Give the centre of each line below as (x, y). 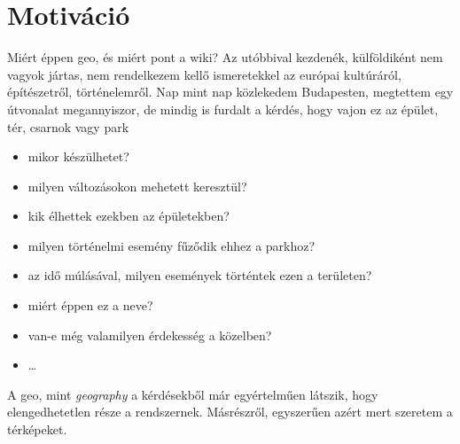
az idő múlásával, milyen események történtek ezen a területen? (200, 275)
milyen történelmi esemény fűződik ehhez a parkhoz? (172, 245)
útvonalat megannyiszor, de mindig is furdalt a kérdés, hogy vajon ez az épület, (223, 109)
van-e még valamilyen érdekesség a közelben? (150, 335)
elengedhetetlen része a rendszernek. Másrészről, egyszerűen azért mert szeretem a (230, 412)
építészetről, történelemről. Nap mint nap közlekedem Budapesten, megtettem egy (230, 92)
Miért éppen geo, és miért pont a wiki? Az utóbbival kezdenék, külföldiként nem (225, 57)
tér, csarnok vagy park (68, 126)
